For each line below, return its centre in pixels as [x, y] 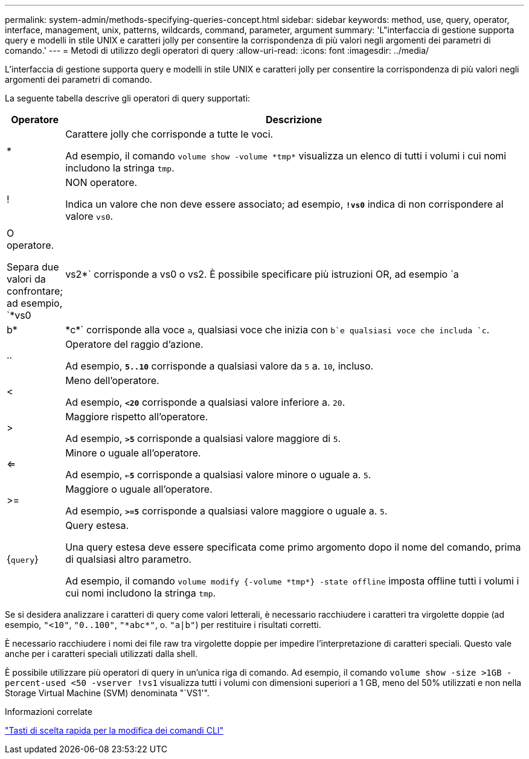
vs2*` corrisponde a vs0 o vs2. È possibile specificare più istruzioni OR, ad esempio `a [262, 274]
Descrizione [294, 120]
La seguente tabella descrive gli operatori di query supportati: [128, 98]
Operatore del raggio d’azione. [134, 344]
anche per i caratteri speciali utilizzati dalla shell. [101, 654]
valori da [26, 279]
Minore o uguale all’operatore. [133, 453]
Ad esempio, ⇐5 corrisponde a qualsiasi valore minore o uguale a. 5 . [218, 475]
